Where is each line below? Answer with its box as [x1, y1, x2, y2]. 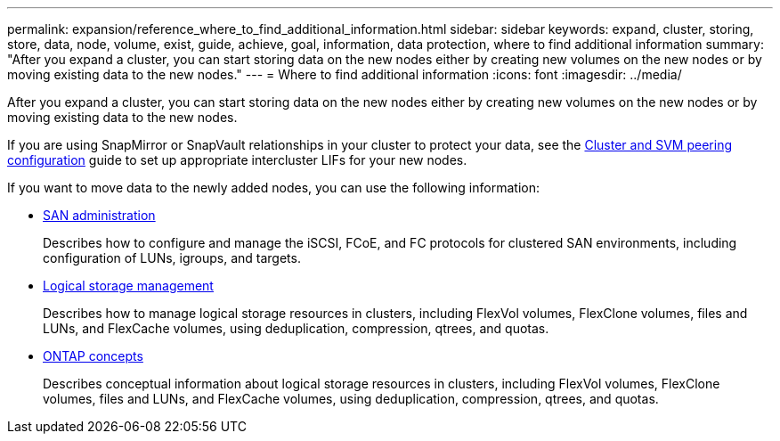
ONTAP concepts [43, 348, 143, 363]
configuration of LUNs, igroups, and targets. [43, 250, 301, 265]
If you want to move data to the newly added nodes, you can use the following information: [7, 180, 540, 195]
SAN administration [43, 208, 156, 223]
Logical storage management [43, 278, 214, 293]
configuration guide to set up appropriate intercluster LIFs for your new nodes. [7, 152, 467, 167]
